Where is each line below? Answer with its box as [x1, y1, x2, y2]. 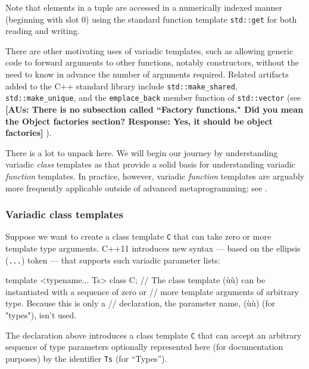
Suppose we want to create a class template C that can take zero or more [5, 230, 271, 243]
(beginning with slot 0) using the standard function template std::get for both [5, 13, 297, 25]
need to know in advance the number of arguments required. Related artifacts [5, 68, 289, 80]
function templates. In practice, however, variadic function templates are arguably [5, 169, 305, 182]
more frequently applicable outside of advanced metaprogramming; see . [5, 181, 267, 194]
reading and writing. [5, 24, 80, 37]
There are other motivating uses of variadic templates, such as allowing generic [5, 44, 294, 57]
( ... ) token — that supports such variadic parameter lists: [5, 253, 220, 266]
